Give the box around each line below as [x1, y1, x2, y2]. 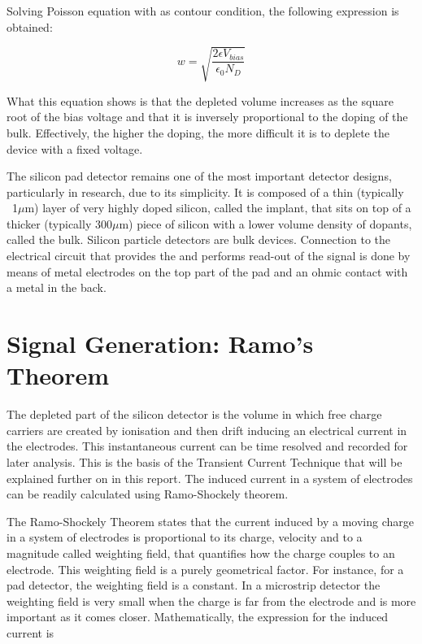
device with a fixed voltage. [7, 140, 143, 157]
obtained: [7, 18, 53, 35]
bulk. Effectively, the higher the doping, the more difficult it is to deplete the [7, 124, 389, 141]
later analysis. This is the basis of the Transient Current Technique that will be [7, 453, 402, 470]
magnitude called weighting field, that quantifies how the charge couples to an [7, 544, 395, 561]
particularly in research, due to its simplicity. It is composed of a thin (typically [7, 183, 404, 200]
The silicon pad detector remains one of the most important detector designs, [7, 168, 392, 185]
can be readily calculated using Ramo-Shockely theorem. [7, 485, 289, 503]
